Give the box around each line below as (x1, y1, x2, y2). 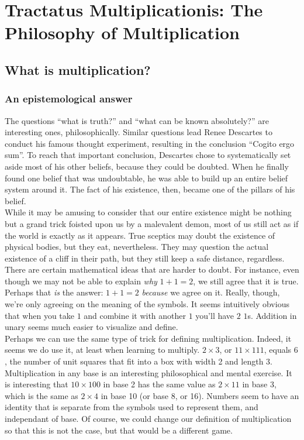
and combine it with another (84, 309, 186, 321)
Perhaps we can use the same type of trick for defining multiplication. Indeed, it (5, 332, 292, 344)
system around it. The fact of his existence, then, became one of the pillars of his (5, 183, 295, 195)
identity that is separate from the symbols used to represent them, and (5, 401, 258, 413)
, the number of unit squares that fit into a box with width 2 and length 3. (5, 355, 272, 367)
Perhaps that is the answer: (5, 286, 103, 298)
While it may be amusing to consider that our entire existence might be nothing (5, 206, 292, 218)
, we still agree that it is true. (193, 274, 299, 287)
